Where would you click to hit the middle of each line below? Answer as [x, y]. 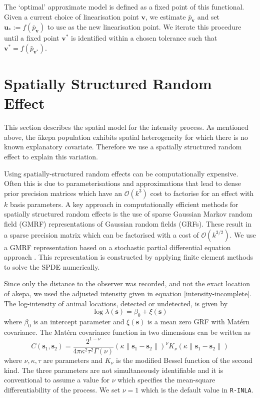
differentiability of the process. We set [62, 389]
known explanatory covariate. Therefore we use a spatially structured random [123, 147]
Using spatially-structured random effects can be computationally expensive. [121, 173]
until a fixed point [32, 38]
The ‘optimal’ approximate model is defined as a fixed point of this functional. [124, 7]
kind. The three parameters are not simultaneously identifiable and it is [114, 370]
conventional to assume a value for [57, 380]
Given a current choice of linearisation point [71, 16]
